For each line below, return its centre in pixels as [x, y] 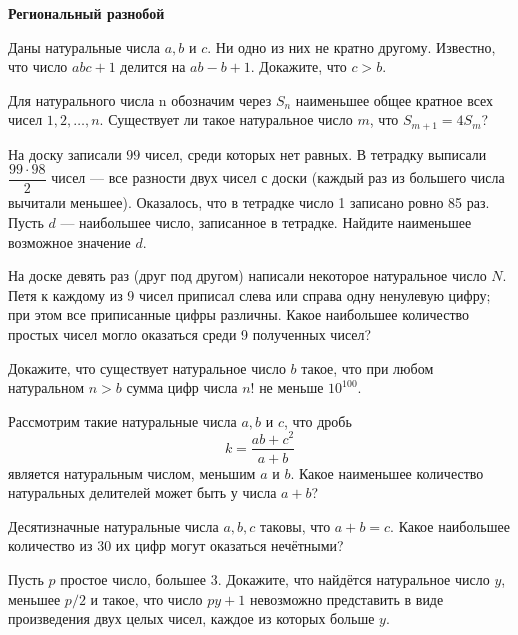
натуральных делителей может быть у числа [142, 492]
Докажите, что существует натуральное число [147, 367]
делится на [153, 66]
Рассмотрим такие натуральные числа [122, 420]
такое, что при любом [367, 367]
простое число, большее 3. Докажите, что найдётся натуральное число [275, 578]
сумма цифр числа [182, 387]
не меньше [291, 387]
